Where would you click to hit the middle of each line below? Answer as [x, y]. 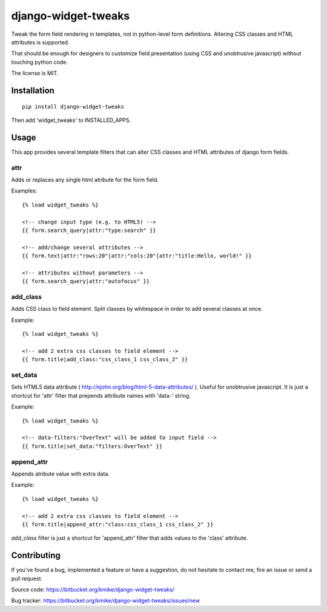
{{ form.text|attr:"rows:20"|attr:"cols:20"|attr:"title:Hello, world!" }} [137, 256]
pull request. [27, 578]
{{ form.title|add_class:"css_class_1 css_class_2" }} [105, 359]
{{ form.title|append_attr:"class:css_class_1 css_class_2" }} [118, 524]
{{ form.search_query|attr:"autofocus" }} [86, 281]
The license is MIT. [35, 73]
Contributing [36, 556]
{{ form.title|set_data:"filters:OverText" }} [92, 446]
